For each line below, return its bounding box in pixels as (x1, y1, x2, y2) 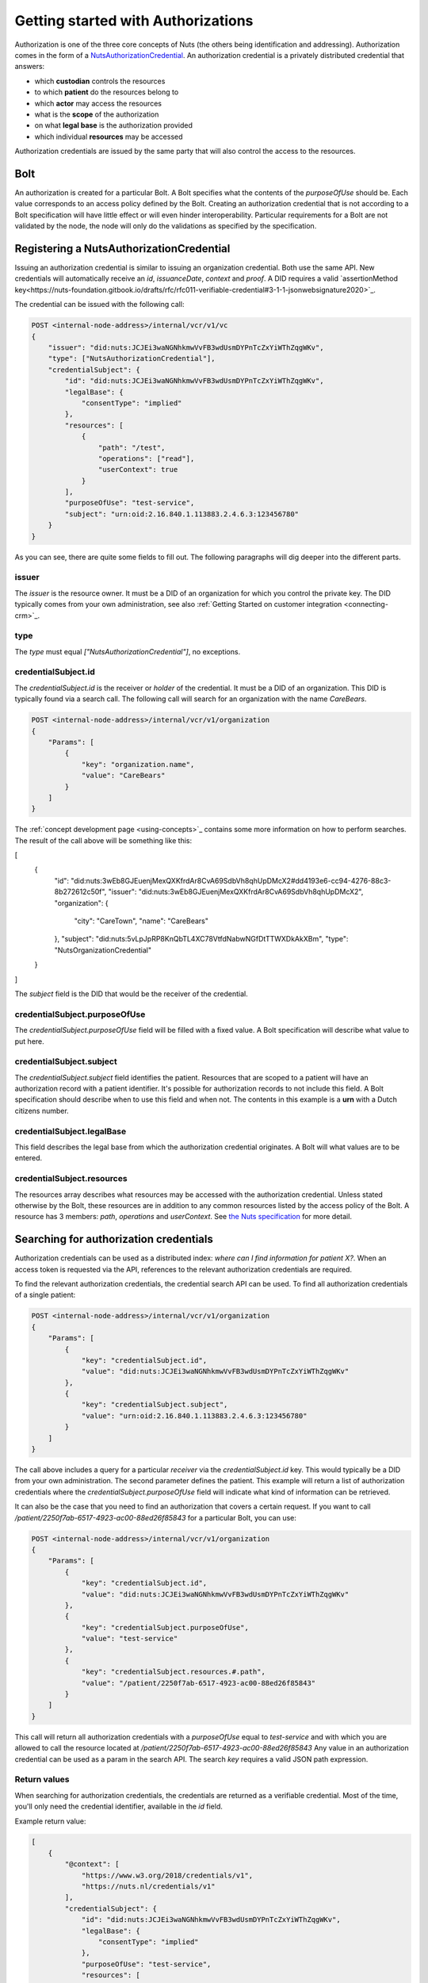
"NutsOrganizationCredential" (54, 945, 152, 955)
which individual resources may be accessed (34, 132, 183, 141)
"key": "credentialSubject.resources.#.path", (81, 1667, 266, 1677)
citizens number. (14, 1106, 69, 1115)
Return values (14, 1774, 70, 1785)
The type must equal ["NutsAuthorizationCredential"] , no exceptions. (14, 646, 241, 656)
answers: (14, 62, 45, 71)
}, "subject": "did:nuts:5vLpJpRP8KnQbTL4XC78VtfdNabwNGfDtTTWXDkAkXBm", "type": (54, 934, 349, 944)
